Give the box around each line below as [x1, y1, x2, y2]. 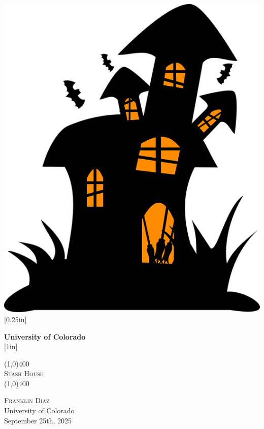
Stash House [4, 368, 44, 379]
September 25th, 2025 [4, 415, 72, 425]
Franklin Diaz [4, 395, 50, 406]
